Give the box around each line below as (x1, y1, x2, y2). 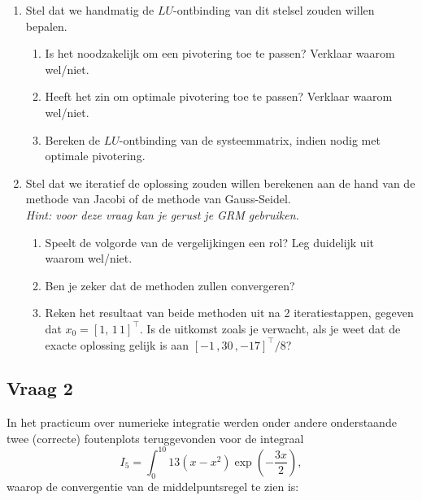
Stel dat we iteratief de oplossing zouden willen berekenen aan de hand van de (25, 174, 415, 191)
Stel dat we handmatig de (25, 2, 154, 18)
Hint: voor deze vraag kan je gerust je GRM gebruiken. (25, 206, 299, 223)
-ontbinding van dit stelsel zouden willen (173, 2, 375, 18)
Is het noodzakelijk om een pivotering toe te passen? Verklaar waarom (45, 45, 395, 62)
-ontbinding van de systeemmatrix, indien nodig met (119, 131, 381, 148)
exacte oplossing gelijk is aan (45, 336, 189, 353)
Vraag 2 (7, 376, 73, 401)
